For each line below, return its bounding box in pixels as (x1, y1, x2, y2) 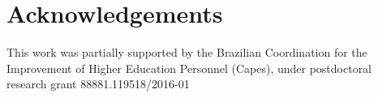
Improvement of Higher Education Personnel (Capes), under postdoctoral (6, 59, 372, 76)
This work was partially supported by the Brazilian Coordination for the (6, 44, 367, 61)
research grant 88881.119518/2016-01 (6, 75, 190, 92)
